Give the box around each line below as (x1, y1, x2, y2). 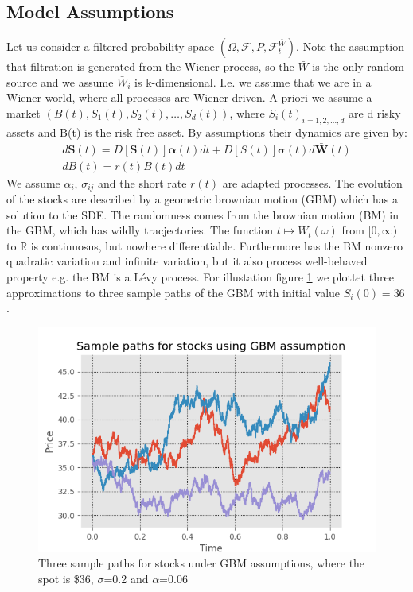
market (6, 104, 41, 121)
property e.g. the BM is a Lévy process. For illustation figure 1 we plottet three (6, 269, 394, 285)
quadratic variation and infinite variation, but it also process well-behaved (6, 253, 368, 269)
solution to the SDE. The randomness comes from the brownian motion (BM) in (6, 206, 399, 222)
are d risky (349, 104, 401, 121)
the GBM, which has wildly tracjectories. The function (6, 222, 273, 238)
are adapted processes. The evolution (222, 174, 403, 191)
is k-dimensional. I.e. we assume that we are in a (134, 73, 372, 90)
